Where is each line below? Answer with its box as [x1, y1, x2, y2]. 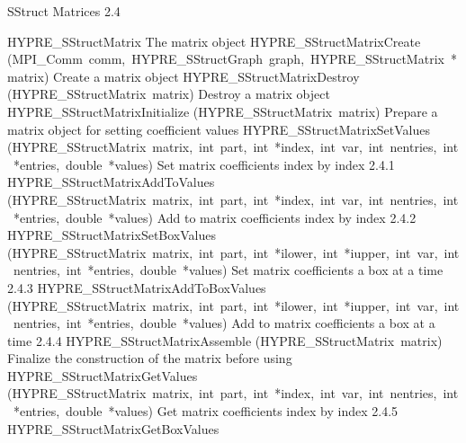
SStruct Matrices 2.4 [7, 2, 121, 20]
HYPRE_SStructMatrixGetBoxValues [7, 419, 220, 438]
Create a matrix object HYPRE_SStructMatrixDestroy [53, 66, 360, 85]
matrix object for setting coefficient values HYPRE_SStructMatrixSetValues [7, 120, 431, 138]
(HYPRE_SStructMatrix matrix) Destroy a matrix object [7, 84, 330, 103]
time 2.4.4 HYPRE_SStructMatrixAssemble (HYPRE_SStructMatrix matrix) [7, 331, 443, 350]
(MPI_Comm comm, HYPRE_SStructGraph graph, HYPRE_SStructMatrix [7, 49, 444, 68]
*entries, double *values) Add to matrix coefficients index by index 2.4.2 [13, 208, 417, 226]
